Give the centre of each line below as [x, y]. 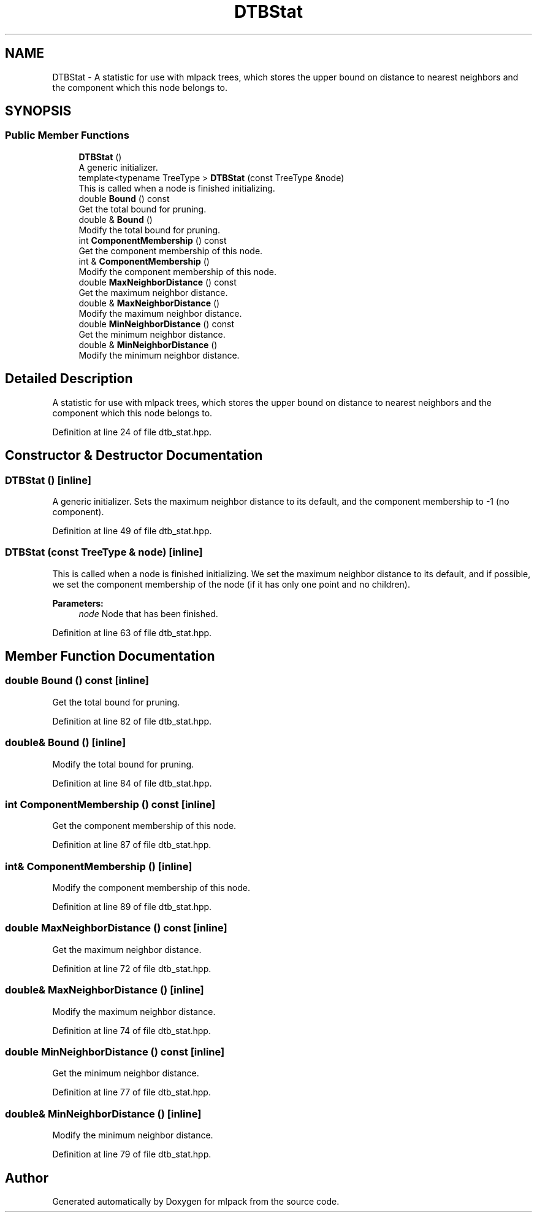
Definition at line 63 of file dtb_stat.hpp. [132, 632]
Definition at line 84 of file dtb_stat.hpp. [132, 783]
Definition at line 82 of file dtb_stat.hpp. [132, 721]
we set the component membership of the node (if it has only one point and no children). [231, 584]
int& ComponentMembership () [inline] [99, 866]
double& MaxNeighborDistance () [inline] [105, 990]
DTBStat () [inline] [48, 480]
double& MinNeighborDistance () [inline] [103, 1114]
